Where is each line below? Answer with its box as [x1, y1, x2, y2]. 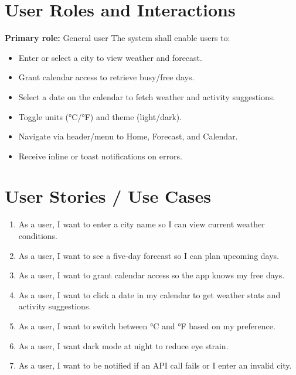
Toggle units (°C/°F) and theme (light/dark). [18, 110, 182, 122]
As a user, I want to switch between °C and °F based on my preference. [18, 319, 275, 332]
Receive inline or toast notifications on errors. [18, 149, 182, 162]
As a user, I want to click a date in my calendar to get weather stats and [18, 288, 281, 301]
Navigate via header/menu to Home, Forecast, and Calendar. [18, 130, 238, 142]
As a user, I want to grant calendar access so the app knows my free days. [18, 269, 285, 281]
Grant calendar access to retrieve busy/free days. [18, 71, 195, 83]
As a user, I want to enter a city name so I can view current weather [18, 218, 265, 230]
